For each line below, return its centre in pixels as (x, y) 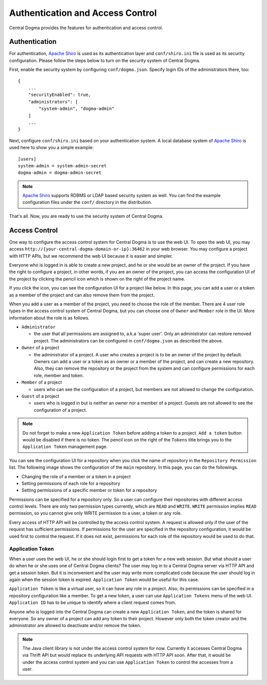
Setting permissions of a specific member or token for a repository (89, 490)
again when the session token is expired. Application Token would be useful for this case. (104, 580)
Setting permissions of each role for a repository (71, 483)
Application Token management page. (65, 447)
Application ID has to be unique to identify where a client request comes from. (93, 603)
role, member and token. (59, 375)
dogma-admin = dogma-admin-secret (60, 173)
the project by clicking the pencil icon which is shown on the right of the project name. (97, 279)
